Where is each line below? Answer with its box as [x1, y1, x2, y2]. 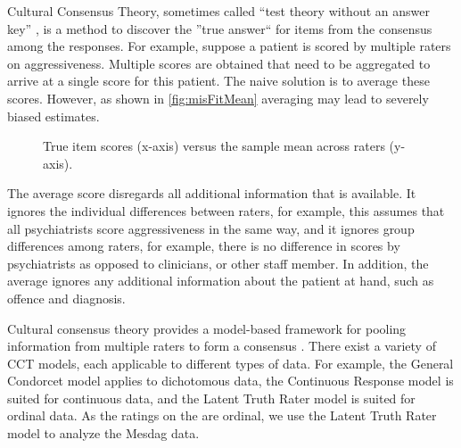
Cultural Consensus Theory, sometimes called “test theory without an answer [7, 2, 430, 20]
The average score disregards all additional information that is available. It [7, 184, 416, 203]
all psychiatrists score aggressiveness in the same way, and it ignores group [7, 219, 415, 237]
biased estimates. [7, 106, 100, 125]
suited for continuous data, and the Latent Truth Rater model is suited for [7, 388, 416, 407]
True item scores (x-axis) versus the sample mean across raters [43, 137, 385, 155]
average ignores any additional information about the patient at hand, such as [7, 271, 434, 290]
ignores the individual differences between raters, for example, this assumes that [7, 201, 445, 220]
